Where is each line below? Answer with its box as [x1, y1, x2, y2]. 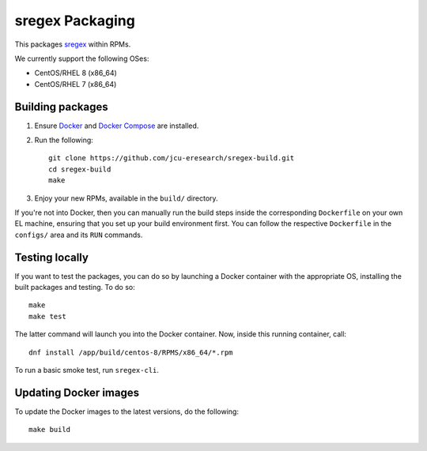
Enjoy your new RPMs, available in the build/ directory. [34, 194, 218, 203]
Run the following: [34, 135, 94, 145]
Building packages [14, 100, 108, 114]
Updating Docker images [14, 385, 140, 399]
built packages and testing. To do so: [14, 283, 135, 292]
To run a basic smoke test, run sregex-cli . [14, 366, 160, 374]
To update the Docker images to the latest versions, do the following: [14, 407, 239, 416]
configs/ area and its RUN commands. [14, 230, 143, 239]
